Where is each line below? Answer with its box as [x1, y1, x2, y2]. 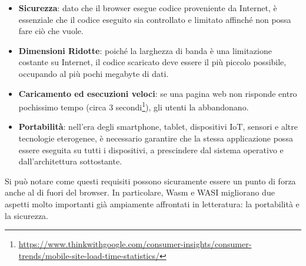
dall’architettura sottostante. [18, 155, 122, 167]
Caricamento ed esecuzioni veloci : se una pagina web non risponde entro [18, 87, 297, 99]
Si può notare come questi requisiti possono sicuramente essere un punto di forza [5, 174, 296, 187]
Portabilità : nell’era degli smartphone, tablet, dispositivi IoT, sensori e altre [18, 120, 298, 133]
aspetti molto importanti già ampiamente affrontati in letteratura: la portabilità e [5, 197, 300, 210]
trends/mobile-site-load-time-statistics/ [18, 249, 159, 261]
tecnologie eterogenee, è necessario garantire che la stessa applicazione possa [18, 132, 293, 144]
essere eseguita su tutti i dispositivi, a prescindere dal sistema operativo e [18, 143, 284, 156]
